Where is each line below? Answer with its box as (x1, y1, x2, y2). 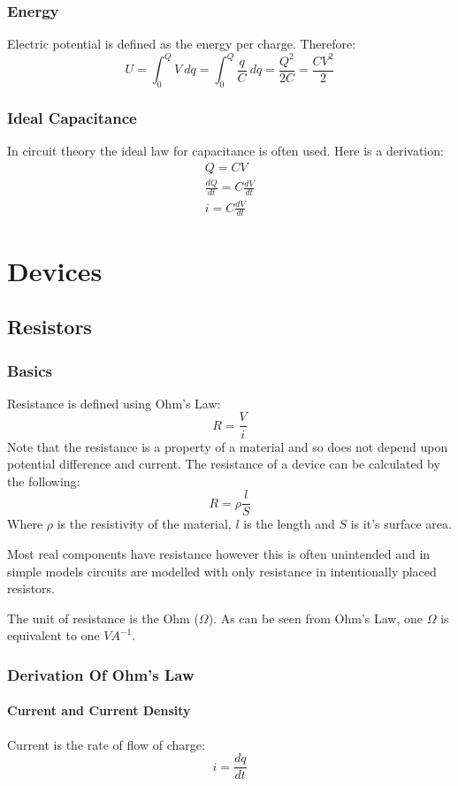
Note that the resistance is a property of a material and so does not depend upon (7, 437, 448, 455)
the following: (7, 471, 80, 490)
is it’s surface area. (350, 515, 452, 533)
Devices (7, 252, 103, 288)
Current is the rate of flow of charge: (7, 735, 205, 753)
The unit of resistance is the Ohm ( (7, 608, 199, 627)
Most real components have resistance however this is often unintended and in (7, 544, 431, 562)
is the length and (243, 515, 335, 533)
